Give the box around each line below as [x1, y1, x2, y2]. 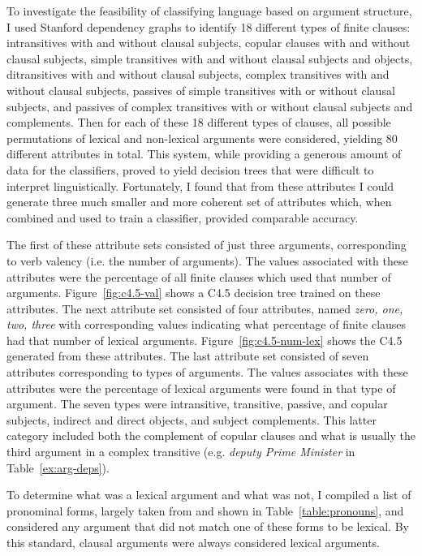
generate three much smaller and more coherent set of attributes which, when [6, 193, 392, 210]
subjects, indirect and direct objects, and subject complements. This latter [6, 411, 377, 428]
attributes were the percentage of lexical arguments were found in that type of [6, 379, 396, 396]
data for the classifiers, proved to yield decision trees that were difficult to [6, 161, 374, 178]
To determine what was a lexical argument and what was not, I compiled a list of [6, 486, 411, 503]
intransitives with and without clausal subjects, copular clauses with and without [6, 34, 411, 51]
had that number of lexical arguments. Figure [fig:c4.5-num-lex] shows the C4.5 [6, 331, 403, 348]
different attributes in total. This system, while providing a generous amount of [6, 145, 402, 162]
